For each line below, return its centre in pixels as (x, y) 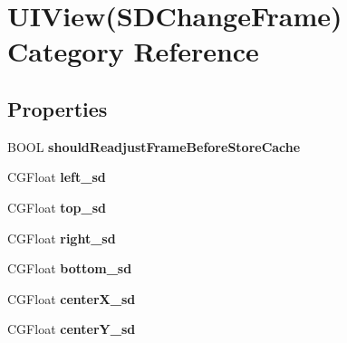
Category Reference (133, 51)
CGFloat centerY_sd (72, 329)
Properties (58, 108)
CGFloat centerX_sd (72, 298)
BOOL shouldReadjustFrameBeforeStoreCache (154, 146)
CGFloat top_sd (57, 207)
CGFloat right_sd (62, 238)
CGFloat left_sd (57, 177)
